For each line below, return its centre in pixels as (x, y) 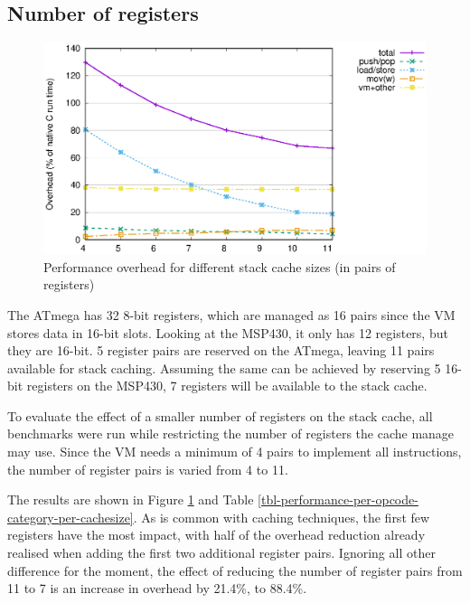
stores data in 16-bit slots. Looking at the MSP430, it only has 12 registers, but (228, 332)
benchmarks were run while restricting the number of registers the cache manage (231, 433)
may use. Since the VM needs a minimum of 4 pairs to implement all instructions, (235, 452)
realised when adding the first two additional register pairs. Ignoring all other (221, 553)
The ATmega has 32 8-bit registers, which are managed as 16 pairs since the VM (231, 314)
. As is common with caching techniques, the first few (282, 517)
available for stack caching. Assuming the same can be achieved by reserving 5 (224, 367)
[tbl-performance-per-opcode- (338, 499)
